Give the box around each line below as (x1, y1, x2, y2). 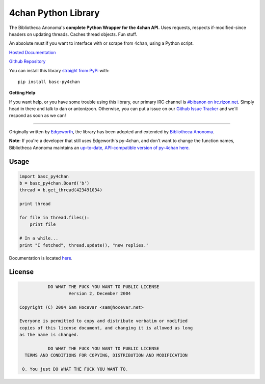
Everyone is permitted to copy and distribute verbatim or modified (19, 318, 188, 324)
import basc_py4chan (19, 174, 69, 179)
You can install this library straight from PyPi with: (9, 67, 110, 73)
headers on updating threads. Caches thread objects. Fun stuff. (9, 31, 137, 37)
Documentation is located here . (9, 255, 73, 261)
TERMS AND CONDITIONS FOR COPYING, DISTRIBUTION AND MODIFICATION (25, 353, 188, 358)
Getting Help (9, 90, 36, 96)
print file (29, 222, 56, 227)
